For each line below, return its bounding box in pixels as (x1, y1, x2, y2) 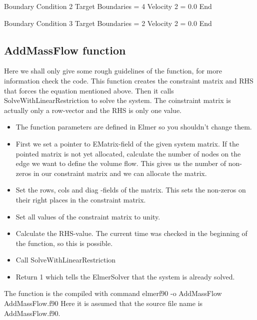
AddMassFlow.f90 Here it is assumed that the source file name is (4, 298, 203, 308)
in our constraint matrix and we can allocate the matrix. (33, 167, 207, 178)
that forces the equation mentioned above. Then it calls (4, 85, 174, 95)
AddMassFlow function (4, 42, 126, 57)
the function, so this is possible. (15, 237, 113, 248)
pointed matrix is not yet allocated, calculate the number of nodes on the (15, 148, 241, 158)
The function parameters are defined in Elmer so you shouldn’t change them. (15, 121, 252, 132)
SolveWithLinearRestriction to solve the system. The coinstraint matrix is (4, 95, 231, 105)
